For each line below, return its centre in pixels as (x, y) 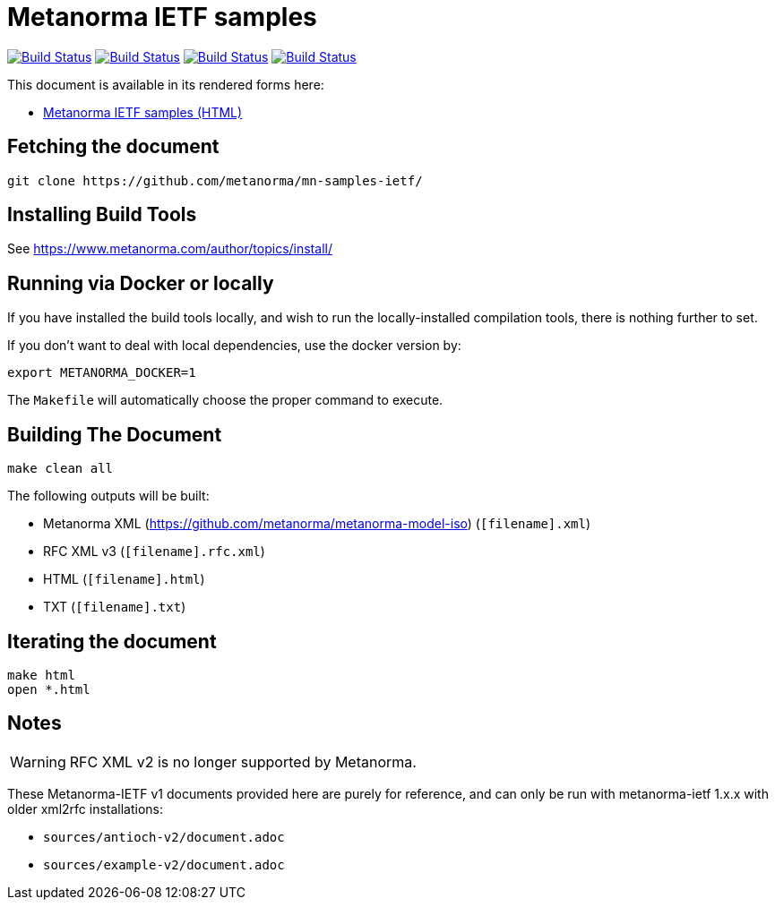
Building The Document (115, 434)
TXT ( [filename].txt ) (115, 607)
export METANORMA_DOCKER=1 (102, 373)
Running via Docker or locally (141, 283)
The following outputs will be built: (108, 496)
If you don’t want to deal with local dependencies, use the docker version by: (234, 346)
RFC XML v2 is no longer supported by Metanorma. (243, 762)
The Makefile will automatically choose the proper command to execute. (225, 400)
